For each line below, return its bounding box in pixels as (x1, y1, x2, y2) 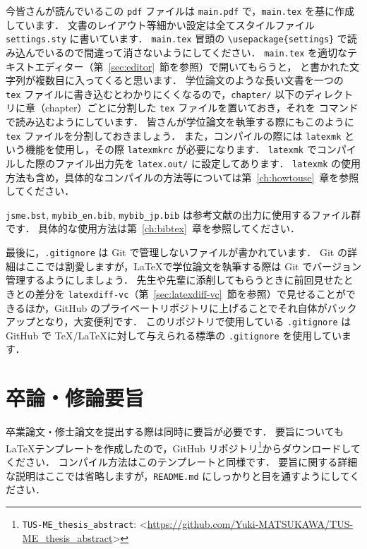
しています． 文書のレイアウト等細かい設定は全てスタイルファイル (6, 17, 315, 32)
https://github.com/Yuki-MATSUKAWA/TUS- (147, 516, 354, 531)
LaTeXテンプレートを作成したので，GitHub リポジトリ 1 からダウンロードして (6, 438, 361, 455)
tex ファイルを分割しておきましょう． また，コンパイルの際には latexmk (6, 128, 342, 143)
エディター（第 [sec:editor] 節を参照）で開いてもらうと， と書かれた (35, 59, 350, 73)
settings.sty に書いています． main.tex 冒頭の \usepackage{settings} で (6, 31, 347, 46)
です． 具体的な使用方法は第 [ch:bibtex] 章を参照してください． (6, 221, 301, 236)
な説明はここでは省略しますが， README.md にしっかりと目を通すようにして (6, 468, 350, 483)
